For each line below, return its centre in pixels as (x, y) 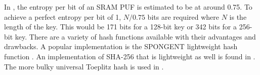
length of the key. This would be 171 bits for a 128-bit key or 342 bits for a (121, 27)
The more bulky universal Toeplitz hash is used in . (84, 66)
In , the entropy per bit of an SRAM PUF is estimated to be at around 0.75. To (128, 7)
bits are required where (183, 16)
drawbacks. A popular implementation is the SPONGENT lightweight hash (121, 46)
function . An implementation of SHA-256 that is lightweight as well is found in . (130, 56)
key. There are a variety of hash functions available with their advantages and (135, 36)
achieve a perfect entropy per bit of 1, (63, 16)
